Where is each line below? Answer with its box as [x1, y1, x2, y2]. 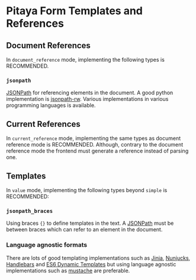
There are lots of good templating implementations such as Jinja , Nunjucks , [6, 254, 191, 262]
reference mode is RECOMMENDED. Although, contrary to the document [6, 141, 184, 148]
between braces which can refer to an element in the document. [6, 226, 163, 233]
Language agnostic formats [6, 241, 88, 249]
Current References [6, 119, 81, 129]
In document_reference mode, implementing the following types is [6, 56, 165, 63]
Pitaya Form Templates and [6, 4, 143, 18]
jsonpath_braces [6, 208, 53, 214]
